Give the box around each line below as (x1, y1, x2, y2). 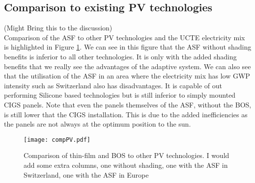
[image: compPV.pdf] (24, 136, 91, 143)
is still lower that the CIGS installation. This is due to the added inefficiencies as (4, 109, 248, 119)
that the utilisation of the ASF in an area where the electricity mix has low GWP (4, 71, 250, 81)
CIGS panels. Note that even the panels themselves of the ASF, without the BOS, (4, 99, 252, 109)
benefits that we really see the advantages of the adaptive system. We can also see (4, 61, 251, 71)
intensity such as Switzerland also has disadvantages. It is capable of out (4, 80, 222, 90)
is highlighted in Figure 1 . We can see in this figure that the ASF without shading (4, 42, 252, 52)
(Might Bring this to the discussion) (4, 23, 113, 33)
